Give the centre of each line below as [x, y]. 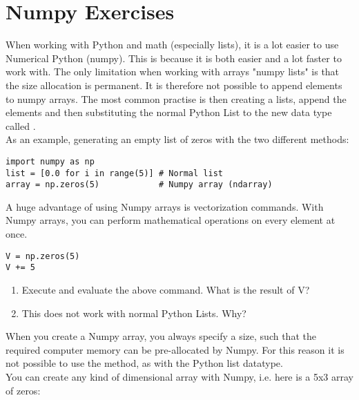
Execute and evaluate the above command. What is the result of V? [166, 289]
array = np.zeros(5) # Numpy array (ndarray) [139, 185]
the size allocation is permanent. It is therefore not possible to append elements [174, 85]
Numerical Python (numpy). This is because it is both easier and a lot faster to [174, 58]
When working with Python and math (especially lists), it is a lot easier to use [172, 45]
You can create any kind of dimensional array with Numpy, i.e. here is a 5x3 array [180, 376]
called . [21, 125]
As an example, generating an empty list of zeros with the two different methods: [177, 139]
